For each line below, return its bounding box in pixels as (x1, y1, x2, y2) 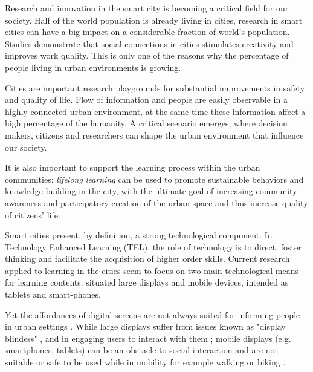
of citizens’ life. (5, 208, 60, 221)
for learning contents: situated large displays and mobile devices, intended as (5, 276, 289, 289)
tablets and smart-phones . (5, 288, 101, 301)
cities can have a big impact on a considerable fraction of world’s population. (5, 25, 290, 38)
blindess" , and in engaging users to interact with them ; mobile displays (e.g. (5, 331, 291, 344)
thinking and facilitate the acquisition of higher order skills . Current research (5, 252, 290, 265)
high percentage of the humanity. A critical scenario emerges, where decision (5, 117, 288, 129)
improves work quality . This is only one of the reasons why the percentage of (5, 49, 289, 62)
